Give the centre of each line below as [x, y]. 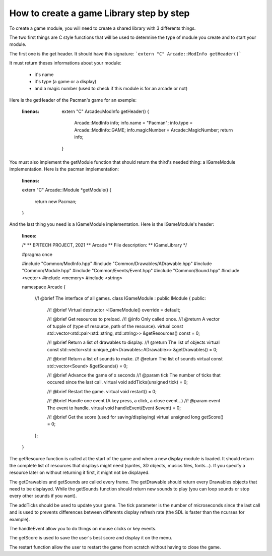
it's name [44, 74]
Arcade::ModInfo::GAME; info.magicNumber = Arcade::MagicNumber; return [154, 130]
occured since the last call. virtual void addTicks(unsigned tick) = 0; [118, 382]
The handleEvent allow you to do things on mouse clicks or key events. [83, 529]
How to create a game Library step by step [99, 13]
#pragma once [37, 254]
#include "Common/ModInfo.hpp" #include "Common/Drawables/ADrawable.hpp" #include [117, 263]
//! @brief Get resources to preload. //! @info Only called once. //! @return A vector [133, 319]
